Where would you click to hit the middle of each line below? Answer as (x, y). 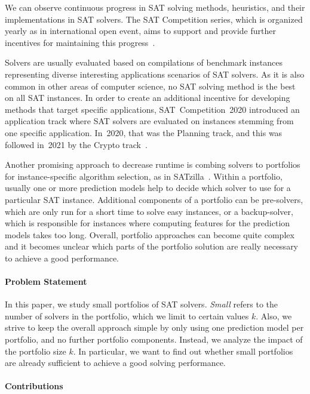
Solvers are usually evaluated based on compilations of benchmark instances (144, 62)
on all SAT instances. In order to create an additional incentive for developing (148, 98)
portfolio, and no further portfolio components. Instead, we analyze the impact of (154, 339)
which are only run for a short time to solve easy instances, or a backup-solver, (149, 211)
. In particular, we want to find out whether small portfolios (183, 351)
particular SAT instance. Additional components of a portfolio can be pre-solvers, (154, 199)
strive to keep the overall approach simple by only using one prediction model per (154, 327)
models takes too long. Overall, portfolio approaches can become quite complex (150, 234)
